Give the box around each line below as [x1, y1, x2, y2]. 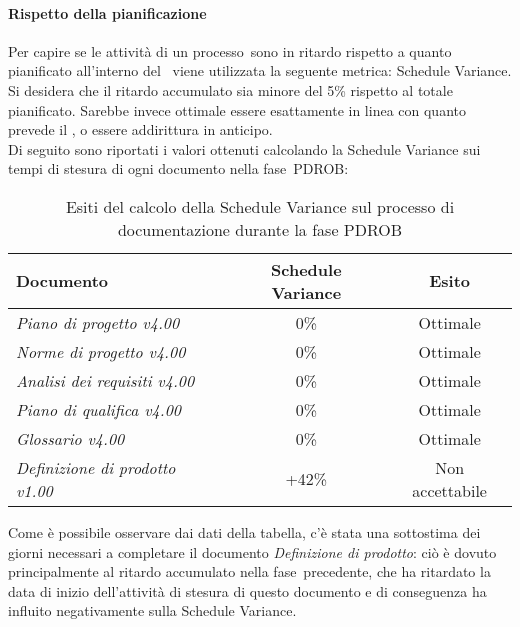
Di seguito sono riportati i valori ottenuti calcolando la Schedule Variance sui [8, 138, 481, 159]
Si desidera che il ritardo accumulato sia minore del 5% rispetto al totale [8, 79, 453, 100]
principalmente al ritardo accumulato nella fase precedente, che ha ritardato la [8, 561, 491, 582]
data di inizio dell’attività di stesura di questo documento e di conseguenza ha [8, 580, 487, 601]
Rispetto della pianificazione [8, 2, 207, 23]
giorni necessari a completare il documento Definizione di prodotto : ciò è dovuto [8, 541, 497, 562]
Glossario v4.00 [16, 426, 125, 450]
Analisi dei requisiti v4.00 [16, 368, 195, 392]
